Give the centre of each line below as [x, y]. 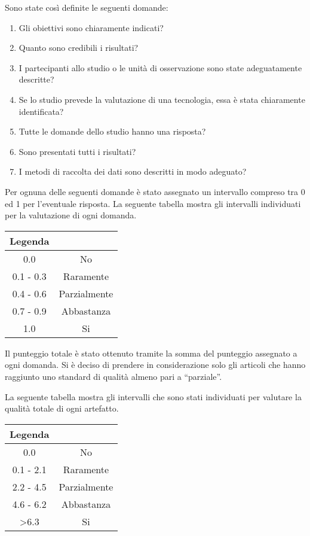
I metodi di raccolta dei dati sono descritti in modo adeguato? [133, 171]
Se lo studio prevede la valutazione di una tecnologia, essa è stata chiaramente [162, 99]
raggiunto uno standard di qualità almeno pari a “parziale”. [113, 376]
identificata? [41, 111]
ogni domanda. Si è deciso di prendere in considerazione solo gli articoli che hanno [155, 365]
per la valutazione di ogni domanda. [71, 215]
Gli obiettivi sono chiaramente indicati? [91, 27]
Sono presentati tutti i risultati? [77, 151]
